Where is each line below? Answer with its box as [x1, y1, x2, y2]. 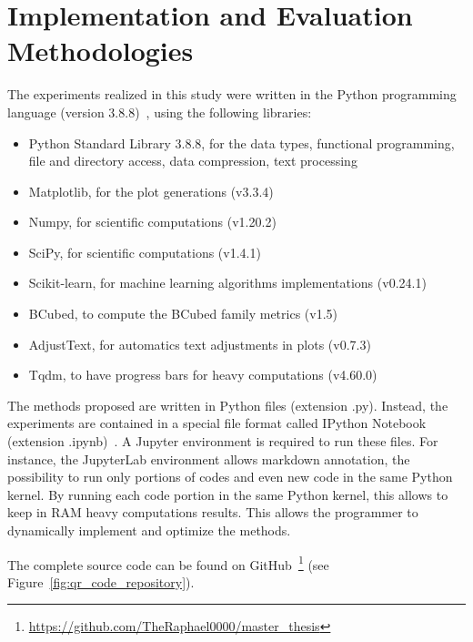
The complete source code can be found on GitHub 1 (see [7, 552, 329, 574]
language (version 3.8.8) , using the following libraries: [7, 102, 312, 121]
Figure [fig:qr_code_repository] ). [7, 572, 195, 591]
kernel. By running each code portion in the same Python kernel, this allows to [7, 484, 448, 504]
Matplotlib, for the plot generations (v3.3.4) [28, 181, 274, 200]
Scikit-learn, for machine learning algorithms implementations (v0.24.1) [28, 273, 427, 292]
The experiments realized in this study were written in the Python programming [7, 85, 457, 104]
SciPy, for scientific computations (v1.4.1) [28, 242, 261, 261]
